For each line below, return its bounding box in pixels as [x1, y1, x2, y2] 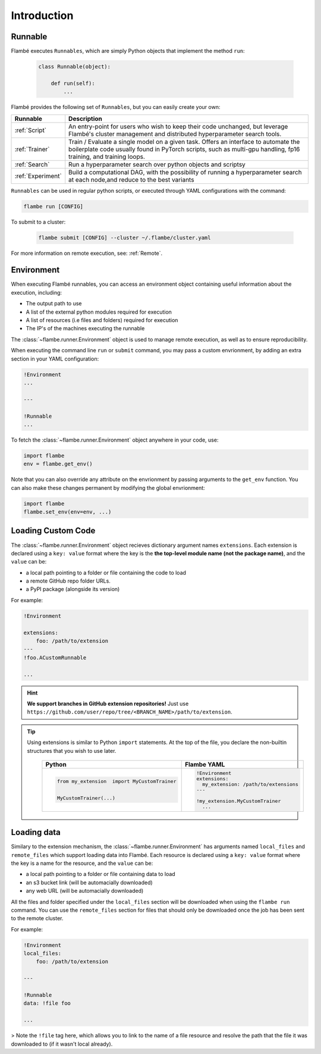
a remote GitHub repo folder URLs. [26, 577, 111, 584]
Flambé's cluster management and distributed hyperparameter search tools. [68, 130, 282, 138]
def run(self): [51, 80, 95, 86]
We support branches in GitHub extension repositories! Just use [27, 700, 189, 707]
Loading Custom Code [11, 526, 96, 536]
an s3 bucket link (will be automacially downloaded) [26, 878, 153, 886]
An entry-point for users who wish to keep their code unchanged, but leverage [68, 122, 288, 130]
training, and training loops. [68, 152, 146, 161]
